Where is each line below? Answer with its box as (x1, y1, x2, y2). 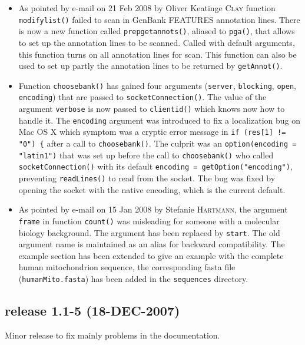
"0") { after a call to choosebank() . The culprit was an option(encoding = (18, 137, 297, 150)
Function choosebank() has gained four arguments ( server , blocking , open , (18, 79, 296, 91)
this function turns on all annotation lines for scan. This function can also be (18, 48, 297, 60)
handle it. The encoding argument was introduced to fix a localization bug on (18, 114, 301, 126)
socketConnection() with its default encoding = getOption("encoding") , (18, 160, 293, 172)
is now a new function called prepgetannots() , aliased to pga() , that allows (18, 25, 295, 37)
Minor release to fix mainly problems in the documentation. (5, 329, 220, 341)
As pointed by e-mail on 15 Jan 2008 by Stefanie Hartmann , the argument (18, 203, 288, 215)
